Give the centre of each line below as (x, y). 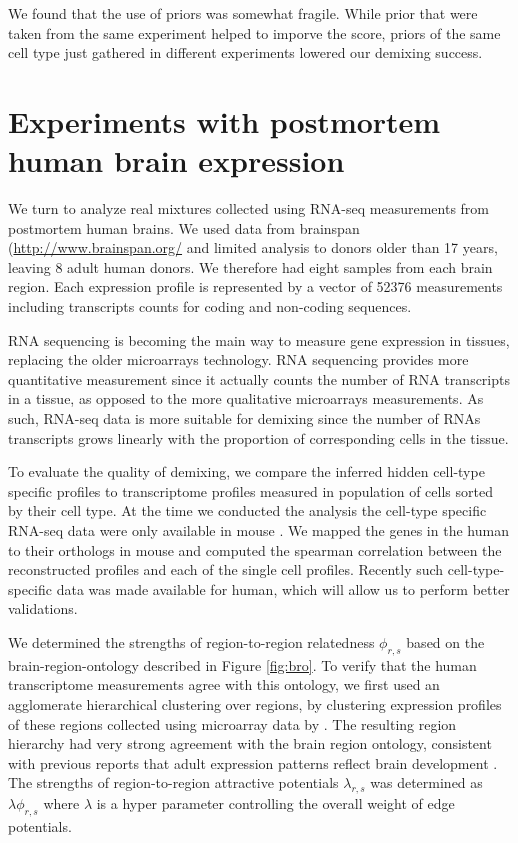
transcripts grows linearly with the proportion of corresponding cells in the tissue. (258, 437)
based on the (445, 641)
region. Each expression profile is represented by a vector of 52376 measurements (255, 286)
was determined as (426, 782)
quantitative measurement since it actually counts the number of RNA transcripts (259, 378)
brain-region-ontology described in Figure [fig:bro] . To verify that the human (242, 664)
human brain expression (176, 160)
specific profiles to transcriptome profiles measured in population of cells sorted (250, 490)
